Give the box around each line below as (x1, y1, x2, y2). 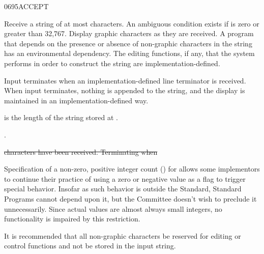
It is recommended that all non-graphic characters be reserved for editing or (4, 230, 241, 241)
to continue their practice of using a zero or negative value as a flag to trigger (4, 173, 246, 184)
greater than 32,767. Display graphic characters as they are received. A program (4, 28, 254, 39)
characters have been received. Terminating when (4, 146, 158, 157)
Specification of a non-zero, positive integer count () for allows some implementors (4, 163, 260, 174)
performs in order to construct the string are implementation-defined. (4, 58, 220, 68)
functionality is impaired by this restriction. (4, 213, 140, 224)
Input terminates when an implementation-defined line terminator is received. (4, 75, 246, 86)
